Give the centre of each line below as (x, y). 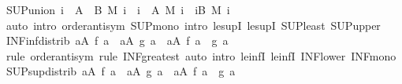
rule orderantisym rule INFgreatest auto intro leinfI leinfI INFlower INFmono (201, 55)
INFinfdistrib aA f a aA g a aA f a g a (117, 40)
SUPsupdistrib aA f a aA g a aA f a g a (121, 71)
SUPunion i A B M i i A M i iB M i (118, 9)
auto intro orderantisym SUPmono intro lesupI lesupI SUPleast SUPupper (193, 25)
